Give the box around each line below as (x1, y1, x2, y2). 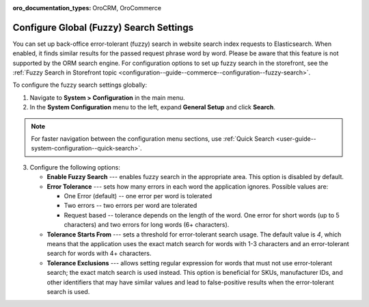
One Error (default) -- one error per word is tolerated (64, 191, 213, 200)
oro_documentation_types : (12, 4, 92, 12)
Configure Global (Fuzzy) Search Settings (12, 21, 194, 34)
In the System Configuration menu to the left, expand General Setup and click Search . (29, 103, 276, 111)
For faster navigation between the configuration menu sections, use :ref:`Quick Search (31, 135, 275, 143)
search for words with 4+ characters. (46, 250, 152, 258)
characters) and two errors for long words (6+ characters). (64, 221, 230, 229)
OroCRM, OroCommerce (92, 4, 162, 12)
